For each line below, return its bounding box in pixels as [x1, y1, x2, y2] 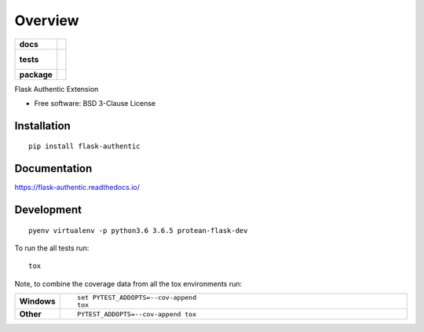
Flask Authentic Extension [14, 84, 99, 93]
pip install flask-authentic [28, 142, 141, 151]
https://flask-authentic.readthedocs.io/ [14, 183, 141, 192]
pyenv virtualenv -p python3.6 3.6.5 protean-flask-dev [28, 226, 248, 235]
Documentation [14, 162, 93, 176]
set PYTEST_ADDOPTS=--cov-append [77, 294, 196, 302]
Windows [19, 296, 56, 307]
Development [14, 203, 82, 217]
